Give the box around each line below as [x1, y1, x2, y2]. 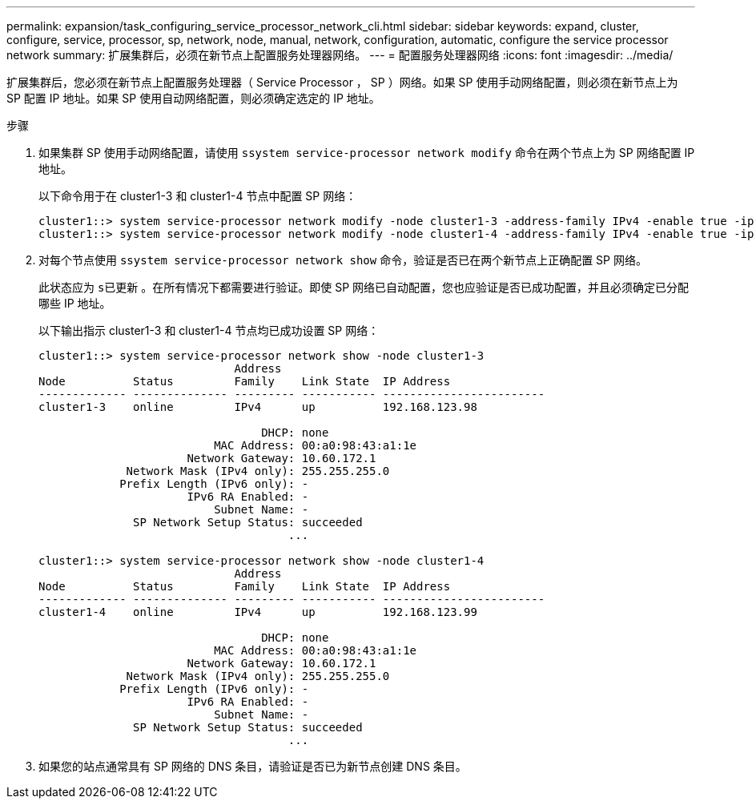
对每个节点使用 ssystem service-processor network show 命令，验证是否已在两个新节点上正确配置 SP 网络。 [38, 253, 647, 267]
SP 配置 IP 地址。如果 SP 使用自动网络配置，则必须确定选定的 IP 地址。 [6, 91, 380, 105]
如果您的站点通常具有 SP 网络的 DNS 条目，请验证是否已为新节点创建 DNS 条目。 [38, 759, 467, 773]
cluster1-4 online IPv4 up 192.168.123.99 [38, 606, 477, 618]
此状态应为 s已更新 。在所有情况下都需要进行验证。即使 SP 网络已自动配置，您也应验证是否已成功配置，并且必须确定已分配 [38, 280, 690, 294]
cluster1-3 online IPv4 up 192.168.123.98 [38, 400, 477, 413]
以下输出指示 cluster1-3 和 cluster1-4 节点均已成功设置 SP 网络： [38, 324, 380, 337]
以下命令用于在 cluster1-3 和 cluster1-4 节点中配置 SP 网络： [38, 189, 357, 203]
